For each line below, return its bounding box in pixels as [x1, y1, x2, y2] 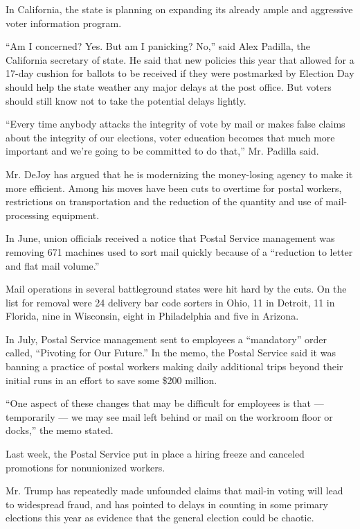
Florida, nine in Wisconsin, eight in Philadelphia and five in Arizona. [6, 309, 299, 323]
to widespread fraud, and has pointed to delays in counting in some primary [6, 496, 329, 511]
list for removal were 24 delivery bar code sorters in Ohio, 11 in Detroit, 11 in [6, 295, 335, 309]
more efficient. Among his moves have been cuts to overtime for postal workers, [6, 180, 342, 195]
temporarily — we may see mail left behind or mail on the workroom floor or [6, 409, 333, 424]
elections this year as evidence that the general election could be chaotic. [6, 510, 314, 525]
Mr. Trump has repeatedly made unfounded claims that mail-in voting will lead [6, 483, 343, 498]
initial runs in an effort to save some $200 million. [6, 372, 217, 387]
